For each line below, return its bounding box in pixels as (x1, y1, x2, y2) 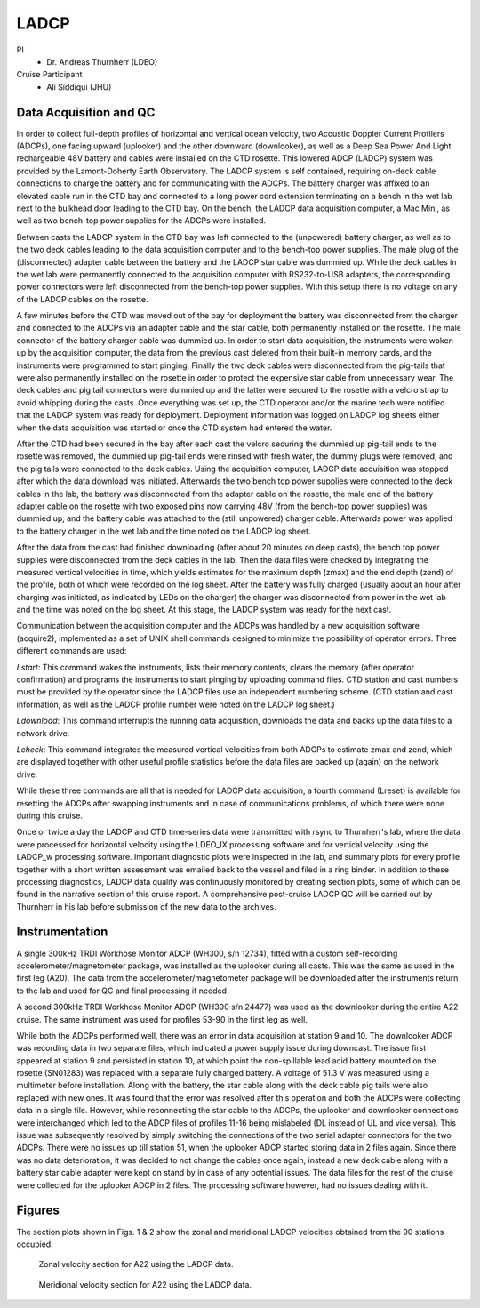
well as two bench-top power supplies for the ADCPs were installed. (16, 215, 267, 226)
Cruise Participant (16, 69, 83, 80)
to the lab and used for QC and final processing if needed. (16, 985, 229, 996)
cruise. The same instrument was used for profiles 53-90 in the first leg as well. (16, 1014, 308, 1024)
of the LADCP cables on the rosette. (16, 293, 148, 304)
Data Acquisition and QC (16, 105, 156, 120)
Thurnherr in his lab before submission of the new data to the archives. (16, 901, 276, 911)
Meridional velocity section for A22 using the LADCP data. (38, 1279, 252, 1289)
